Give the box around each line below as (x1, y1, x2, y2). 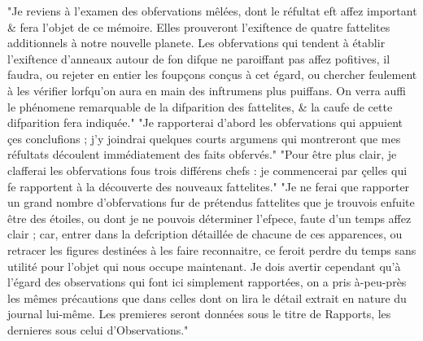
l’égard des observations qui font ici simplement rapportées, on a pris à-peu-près (7, 273, 407, 291)
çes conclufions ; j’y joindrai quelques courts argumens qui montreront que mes (7, 129, 401, 146)
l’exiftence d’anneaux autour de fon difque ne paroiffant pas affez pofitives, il (7, 50, 390, 67)
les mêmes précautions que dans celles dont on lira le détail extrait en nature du (7, 289, 407, 306)
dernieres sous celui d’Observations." (7, 321, 189, 338)
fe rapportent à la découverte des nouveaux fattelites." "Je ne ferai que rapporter (7, 177, 410, 195)
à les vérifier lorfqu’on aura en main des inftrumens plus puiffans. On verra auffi (7, 81, 406, 98)
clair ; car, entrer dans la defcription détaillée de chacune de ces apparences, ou (7, 225, 403, 243)
